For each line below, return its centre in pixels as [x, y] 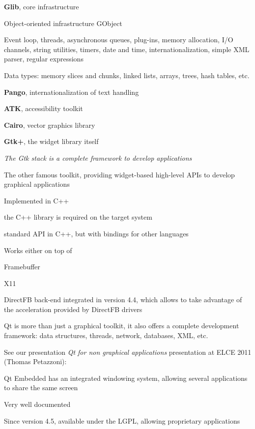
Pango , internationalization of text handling [71, 92]
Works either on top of [38, 250]
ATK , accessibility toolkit [43, 108]
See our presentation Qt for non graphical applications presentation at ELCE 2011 [128, 352]
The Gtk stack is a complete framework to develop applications [98, 157]
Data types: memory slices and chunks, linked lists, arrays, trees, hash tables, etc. [127, 75]
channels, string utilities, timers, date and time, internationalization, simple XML [127, 49]
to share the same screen [41, 387]
